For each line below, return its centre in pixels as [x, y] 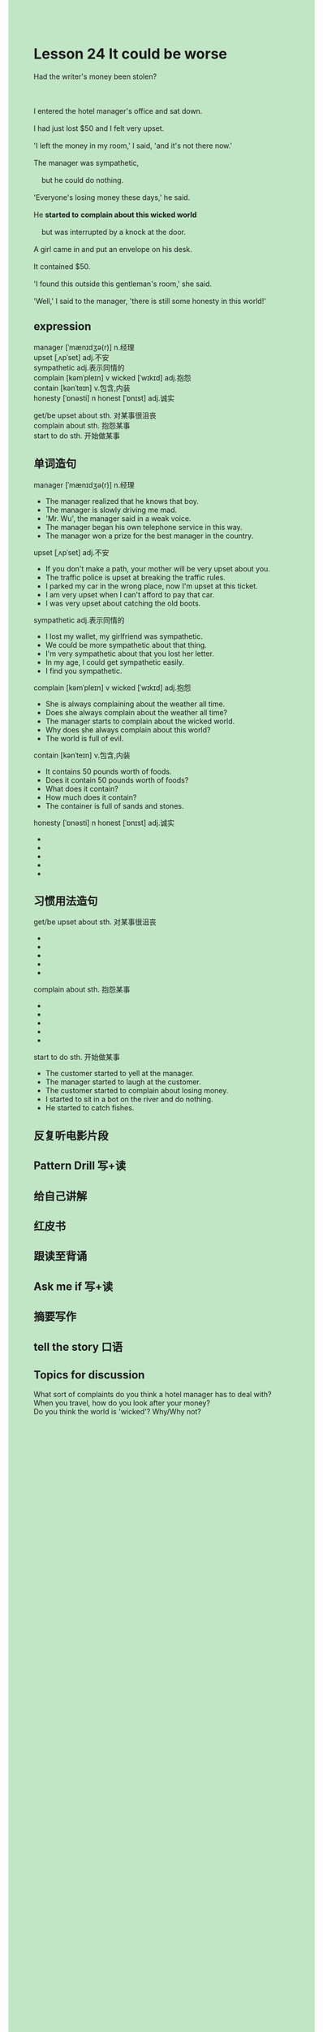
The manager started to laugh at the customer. [123, 1082]
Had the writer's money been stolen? [95, 76]
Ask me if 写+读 [73, 1286]
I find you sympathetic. [84, 671]
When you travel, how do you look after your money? [122, 1403]
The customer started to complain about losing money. [137, 1091]
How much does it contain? [91, 797]
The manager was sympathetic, [86, 163]
